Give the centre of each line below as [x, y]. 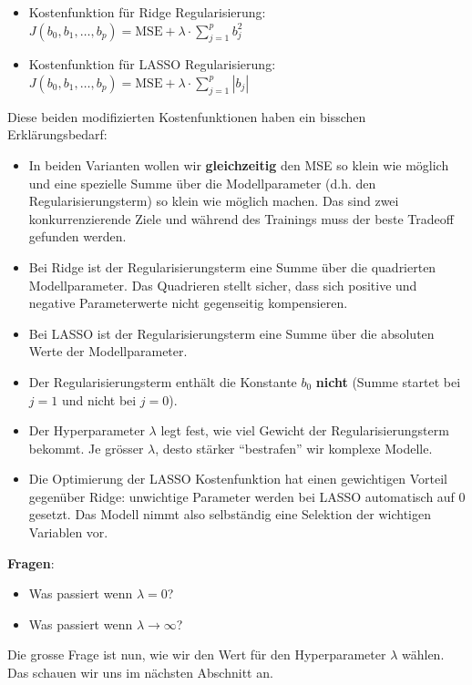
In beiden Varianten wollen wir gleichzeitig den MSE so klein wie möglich [239, 164]
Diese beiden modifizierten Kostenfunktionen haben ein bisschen [187, 116]
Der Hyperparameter [87, 430]
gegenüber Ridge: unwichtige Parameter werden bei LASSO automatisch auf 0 [247, 496]
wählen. [423, 654]
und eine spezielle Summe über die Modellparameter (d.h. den [202, 183]
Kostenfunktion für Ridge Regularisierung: [147, 12]
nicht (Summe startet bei [388, 381]
